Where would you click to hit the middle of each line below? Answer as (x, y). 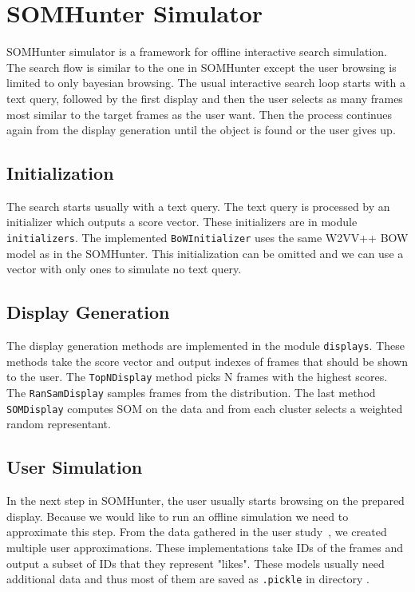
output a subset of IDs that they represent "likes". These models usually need (196, 563)
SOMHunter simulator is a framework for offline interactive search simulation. (197, 52)
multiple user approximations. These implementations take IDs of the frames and (205, 547)
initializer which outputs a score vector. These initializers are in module (182, 222)
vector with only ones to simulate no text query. (124, 269)
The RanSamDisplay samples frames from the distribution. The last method (191, 393)
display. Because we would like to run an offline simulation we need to (178, 516)
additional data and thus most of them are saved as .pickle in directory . (188, 579)
